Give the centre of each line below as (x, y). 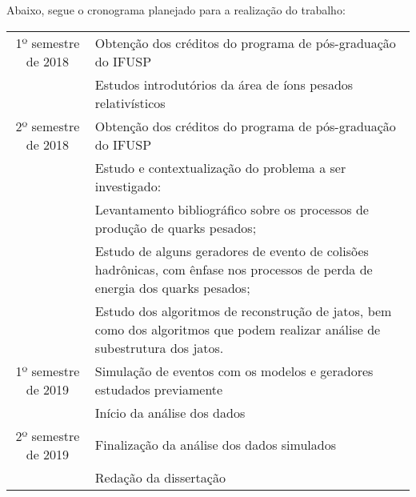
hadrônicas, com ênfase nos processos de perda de (234, 269)
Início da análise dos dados (170, 412)
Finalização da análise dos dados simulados (215, 445)
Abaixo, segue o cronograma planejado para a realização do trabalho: (176, 10)
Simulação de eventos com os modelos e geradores (234, 371)
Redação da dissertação (160, 477)
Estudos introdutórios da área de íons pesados (224, 84)
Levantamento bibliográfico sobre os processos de (232, 209)
